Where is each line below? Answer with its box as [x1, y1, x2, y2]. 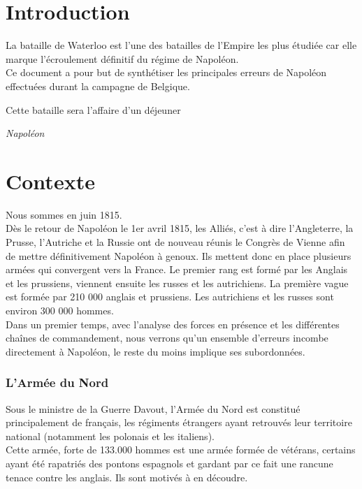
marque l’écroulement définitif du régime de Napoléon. [6, 51, 239, 66]
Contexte [6, 166, 95, 195]
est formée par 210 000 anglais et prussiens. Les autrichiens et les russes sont [6, 289, 334, 304]
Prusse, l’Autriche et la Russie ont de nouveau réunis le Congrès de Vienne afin [6, 235, 345, 249]
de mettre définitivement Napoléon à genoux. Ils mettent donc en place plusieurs [6, 248, 352, 263]
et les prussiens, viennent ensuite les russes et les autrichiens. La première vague [6, 275, 349, 290]
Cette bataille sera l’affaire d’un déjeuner [6, 102, 181, 117]
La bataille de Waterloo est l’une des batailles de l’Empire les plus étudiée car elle [6, 38, 357, 52]
